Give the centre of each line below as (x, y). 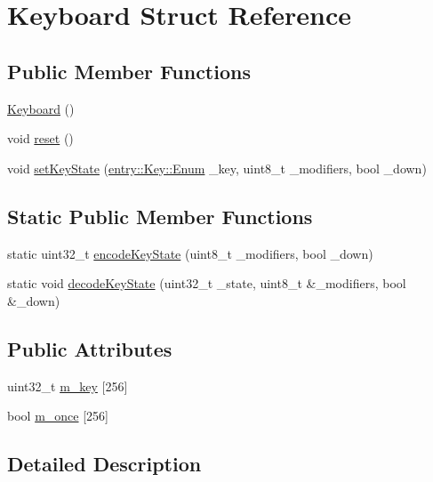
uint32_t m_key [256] (68, 386)
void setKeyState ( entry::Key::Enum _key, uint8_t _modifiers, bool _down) (217, 168)
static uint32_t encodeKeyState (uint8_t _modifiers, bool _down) (190, 253)
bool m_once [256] (58, 416)
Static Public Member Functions (160, 216)
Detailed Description (104, 464)
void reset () (40, 138)
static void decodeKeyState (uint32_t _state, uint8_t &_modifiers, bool (207, 283)
